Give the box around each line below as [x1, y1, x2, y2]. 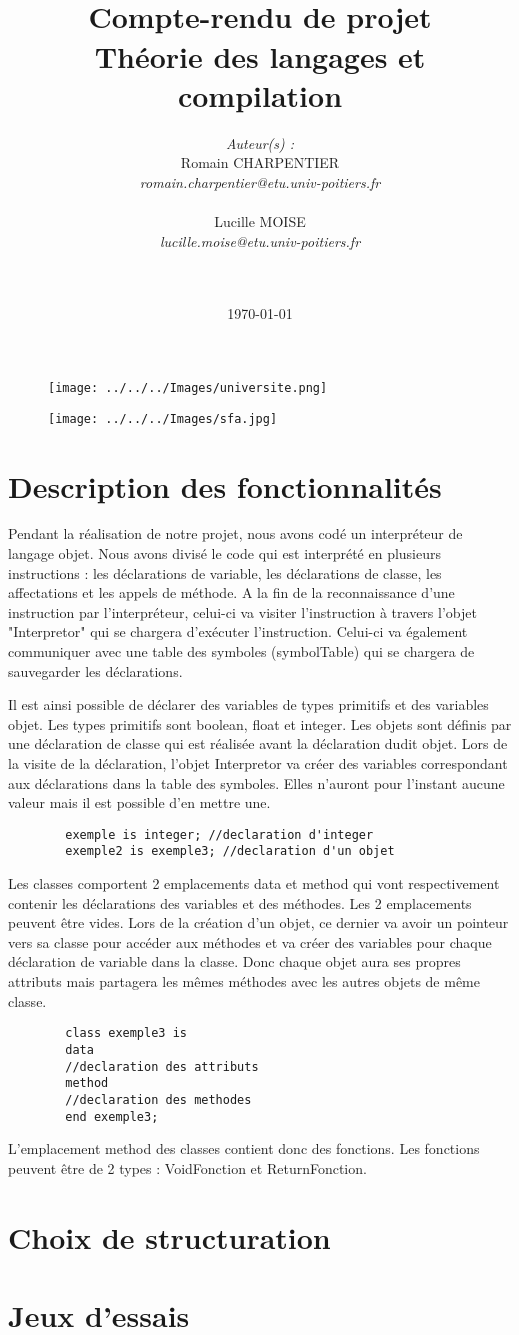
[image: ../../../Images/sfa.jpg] [48, 411, 278, 426]
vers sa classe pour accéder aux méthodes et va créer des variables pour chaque [8, 931, 492, 952]
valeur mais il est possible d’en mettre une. [8, 792, 271, 813]
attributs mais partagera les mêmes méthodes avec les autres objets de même [8, 971, 480, 992]
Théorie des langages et [94, 35, 426, 76]
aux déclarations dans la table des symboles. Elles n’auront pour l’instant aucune [8, 772, 505, 793]
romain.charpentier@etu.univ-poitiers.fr [139, 171, 381, 192]
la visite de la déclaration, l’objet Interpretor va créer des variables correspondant [8, 753, 508, 773]
